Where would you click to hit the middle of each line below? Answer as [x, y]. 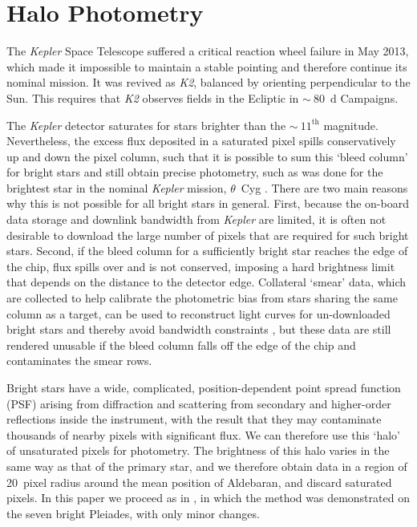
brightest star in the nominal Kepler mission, [117, 187]
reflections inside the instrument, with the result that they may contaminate [194, 419]
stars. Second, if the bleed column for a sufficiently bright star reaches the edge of [207, 251]
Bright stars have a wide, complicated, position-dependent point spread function [204, 387]
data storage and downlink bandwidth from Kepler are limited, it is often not [196, 219]
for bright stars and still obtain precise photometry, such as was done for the [195, 172]
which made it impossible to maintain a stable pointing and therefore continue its [207, 66]
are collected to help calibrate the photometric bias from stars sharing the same [202, 298]
